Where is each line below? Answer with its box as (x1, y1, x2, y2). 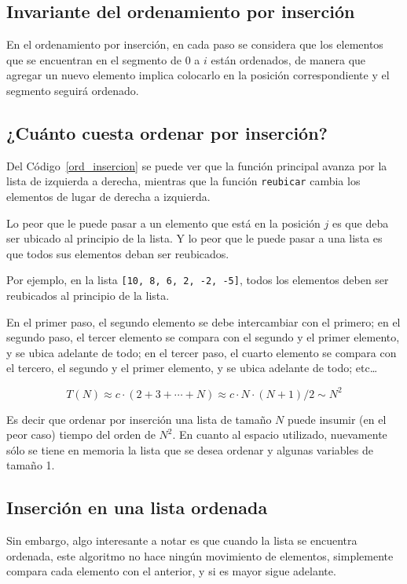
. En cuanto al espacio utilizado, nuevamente (172, 426, 387, 443)
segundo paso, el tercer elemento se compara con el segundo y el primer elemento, (6, 329, 400, 345)
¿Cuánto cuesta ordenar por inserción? (6, 120, 328, 144)
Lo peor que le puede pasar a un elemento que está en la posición (6, 214, 321, 231)
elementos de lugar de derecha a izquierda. (6, 188, 211, 205)
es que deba (332, 214, 389, 231)
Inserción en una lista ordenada (6, 495, 268, 520)
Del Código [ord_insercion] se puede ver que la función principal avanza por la (6, 157, 387, 173)
